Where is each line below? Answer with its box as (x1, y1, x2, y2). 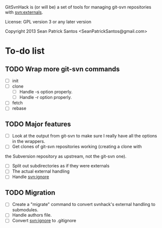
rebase (12, 105, 27, 112)
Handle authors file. (12, 212, 52, 218)
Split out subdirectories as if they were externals (12, 163, 110, 169)
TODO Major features (5, 120, 71, 128)
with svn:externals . (5, 9, 43, 15)
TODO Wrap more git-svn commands (5, 65, 120, 73)
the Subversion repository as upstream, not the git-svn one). (5, 154, 127, 160)
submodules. (12, 207, 39, 213)
